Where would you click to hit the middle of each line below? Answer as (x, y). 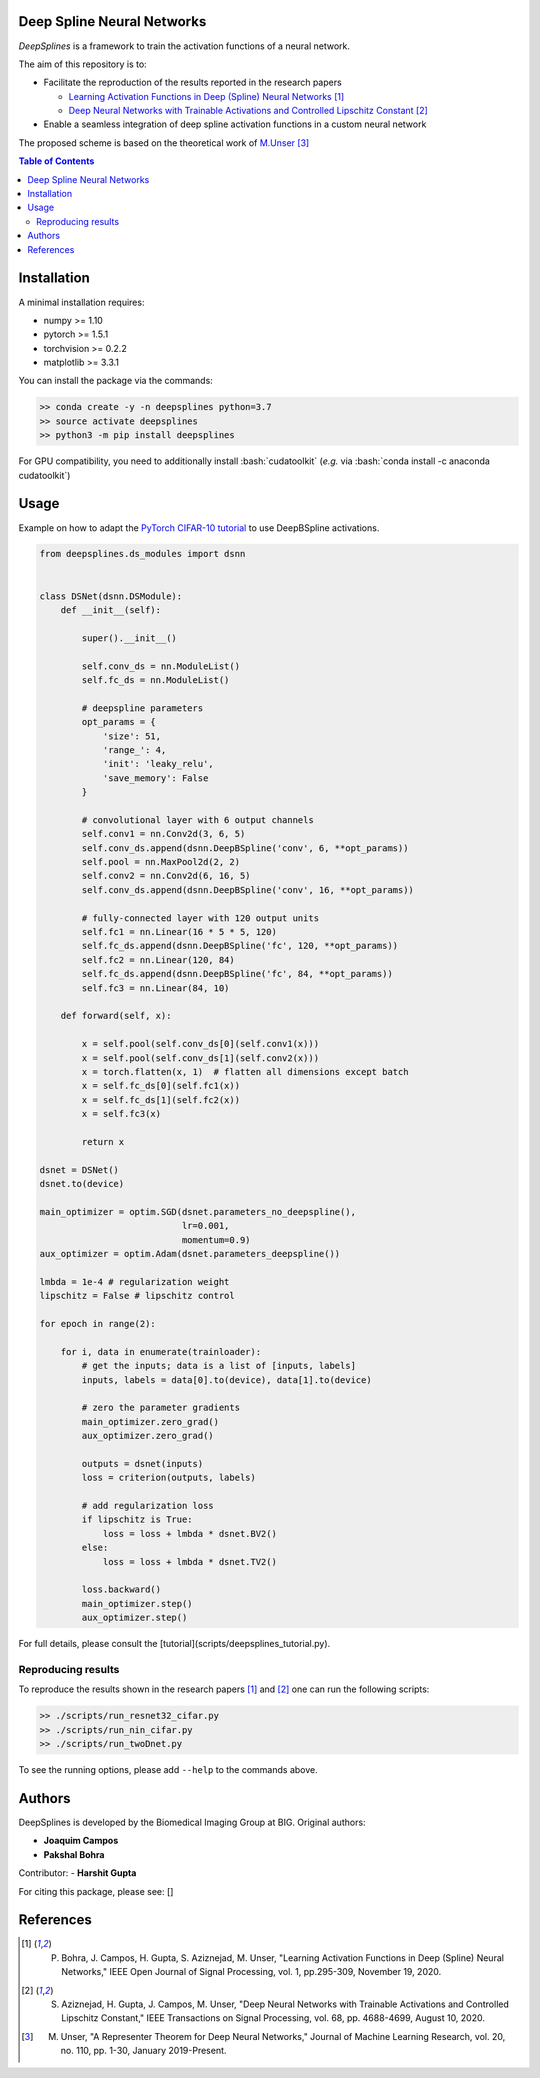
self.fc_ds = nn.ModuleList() (155, 680)
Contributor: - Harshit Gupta (77, 1873)
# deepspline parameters (142, 708)
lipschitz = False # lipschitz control (137, 1296)
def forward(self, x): (116, 1016)
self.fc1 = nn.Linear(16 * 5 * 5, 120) (179, 932)
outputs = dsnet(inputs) (142, 1463)
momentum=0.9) (216, 1239)
